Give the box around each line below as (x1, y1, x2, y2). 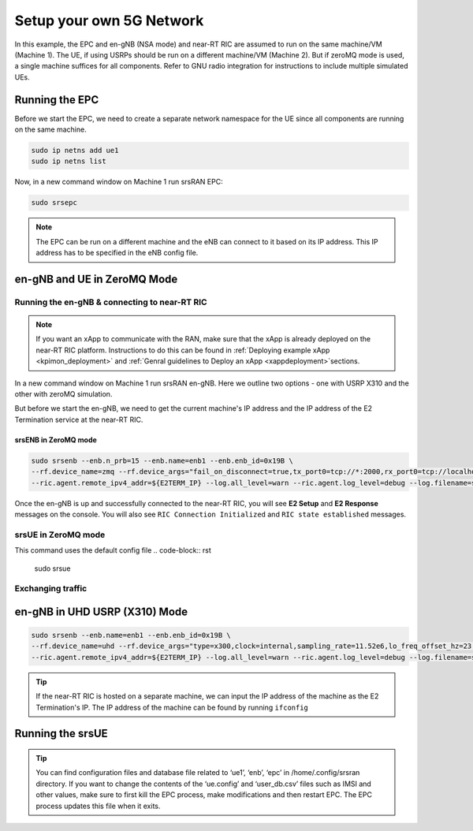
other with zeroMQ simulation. (14, 389, 113, 399)
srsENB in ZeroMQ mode (14, 434, 98, 445)
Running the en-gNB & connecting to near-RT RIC (14, 296, 208, 307)
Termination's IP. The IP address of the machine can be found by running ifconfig (35, 702, 309, 712)
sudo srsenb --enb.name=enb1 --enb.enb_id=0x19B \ (31, 631, 232, 640)
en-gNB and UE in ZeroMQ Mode (14, 272, 178, 285)
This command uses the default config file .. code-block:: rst (14, 546, 212, 555)
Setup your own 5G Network (14, 12, 204, 29)
